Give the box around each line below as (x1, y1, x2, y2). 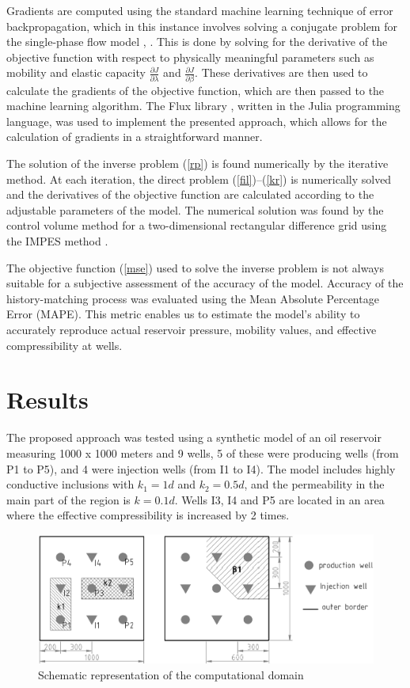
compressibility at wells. (6, 336, 123, 353)
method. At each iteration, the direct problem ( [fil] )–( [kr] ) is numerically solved (6, 170, 392, 187)
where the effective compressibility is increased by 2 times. (6, 507, 290, 523)
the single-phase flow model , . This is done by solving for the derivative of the (6, 33, 388, 50)
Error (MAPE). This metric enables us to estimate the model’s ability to (6, 306, 360, 322)
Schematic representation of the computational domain (38, 666, 304, 682)
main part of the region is (6, 491, 131, 507)
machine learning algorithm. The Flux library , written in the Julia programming (6, 97, 401, 114)
